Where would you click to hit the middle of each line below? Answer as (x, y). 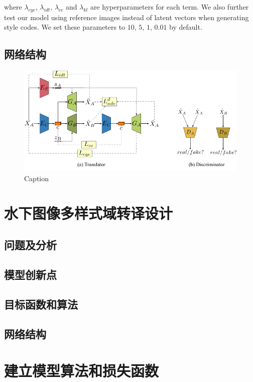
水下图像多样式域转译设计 (89, 213)
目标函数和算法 (41, 304)
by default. (186, 27)
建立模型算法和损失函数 (82, 371)
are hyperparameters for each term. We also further (169, 7)
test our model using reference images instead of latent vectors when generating (126, 17)
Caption (37, 178)
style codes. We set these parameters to (65, 27)
